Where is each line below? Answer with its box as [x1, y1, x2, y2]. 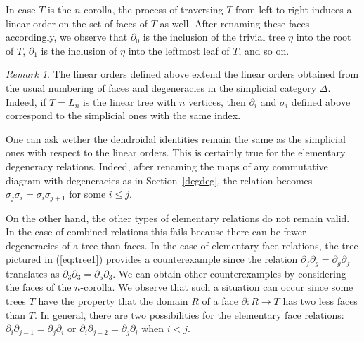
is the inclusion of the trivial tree [143, 29, 285, 44]
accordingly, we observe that [6, 29, 128, 44]
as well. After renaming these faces [160, 15, 310, 30]
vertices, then [188, 94, 246, 109]
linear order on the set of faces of [6, 15, 148, 30]
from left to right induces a [235, 2, 352, 16]
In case [6, 2, 36, 16]
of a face [202, 294, 238, 308]
